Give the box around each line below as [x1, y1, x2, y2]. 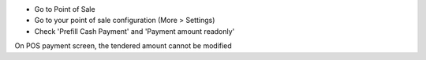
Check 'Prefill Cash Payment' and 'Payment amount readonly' [34, 26, 235, 36]
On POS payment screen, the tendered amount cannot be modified [14, 41, 232, 51]
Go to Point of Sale [34, 5, 95, 13]
